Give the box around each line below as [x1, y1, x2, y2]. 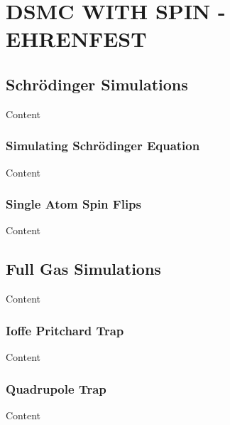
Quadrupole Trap [6, 379, 106, 397]
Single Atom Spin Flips [6, 195, 141, 213]
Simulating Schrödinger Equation [6, 137, 200, 154]
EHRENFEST [6, 24, 147, 53]
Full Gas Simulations [6, 258, 161, 280]
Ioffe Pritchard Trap [6, 321, 124, 339]
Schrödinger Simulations [6, 73, 188, 95]
